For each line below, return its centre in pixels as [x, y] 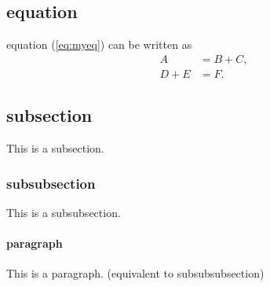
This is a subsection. [55, 148]
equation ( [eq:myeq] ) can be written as [99, 44]
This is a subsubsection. [64, 212]
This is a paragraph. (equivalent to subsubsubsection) [135, 273]
